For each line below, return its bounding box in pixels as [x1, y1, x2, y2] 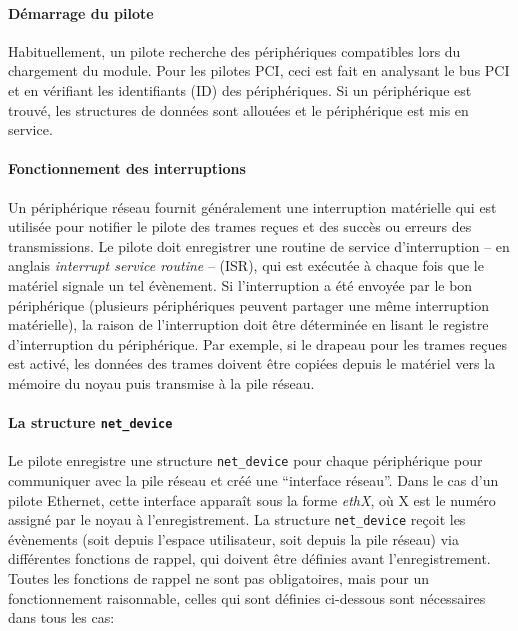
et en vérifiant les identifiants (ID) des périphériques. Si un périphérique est [8, 79, 472, 100]
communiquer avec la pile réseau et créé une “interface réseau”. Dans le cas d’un [8, 470, 499, 491]
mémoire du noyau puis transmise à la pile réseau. [8, 372, 315, 393]
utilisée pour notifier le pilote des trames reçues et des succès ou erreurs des [8, 216, 472, 237]
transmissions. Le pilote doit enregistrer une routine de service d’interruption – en [8, 235, 510, 256]
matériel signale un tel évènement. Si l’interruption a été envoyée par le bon [8, 274, 473, 295]
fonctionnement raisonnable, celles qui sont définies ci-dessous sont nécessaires [8, 587, 486, 608]
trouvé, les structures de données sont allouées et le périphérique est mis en [8, 99, 469, 120]
